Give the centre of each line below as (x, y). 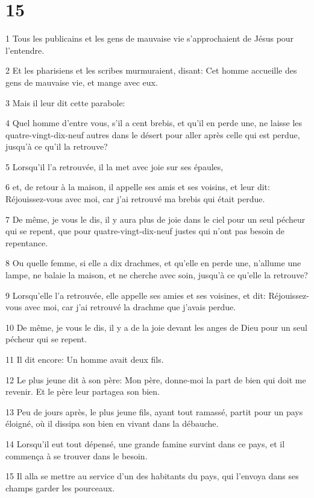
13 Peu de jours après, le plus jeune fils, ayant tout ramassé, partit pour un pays (154, 411)
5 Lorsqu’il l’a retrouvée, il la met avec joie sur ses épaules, (115, 166)
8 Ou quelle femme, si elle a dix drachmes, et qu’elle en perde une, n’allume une (153, 263)
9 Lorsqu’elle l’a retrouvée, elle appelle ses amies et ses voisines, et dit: (136, 295)
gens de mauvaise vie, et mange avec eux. (82, 82)
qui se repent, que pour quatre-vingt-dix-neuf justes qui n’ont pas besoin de (145, 231)
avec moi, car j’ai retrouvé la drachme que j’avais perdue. (130, 307)
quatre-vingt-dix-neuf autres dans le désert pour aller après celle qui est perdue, (153, 134)
